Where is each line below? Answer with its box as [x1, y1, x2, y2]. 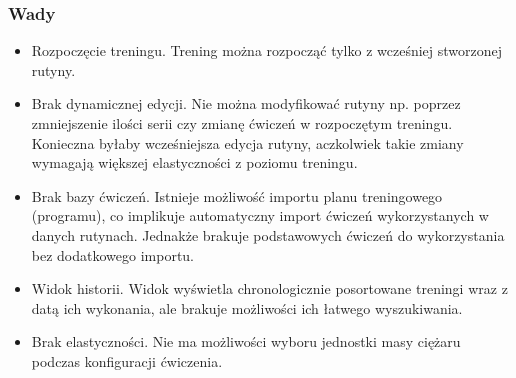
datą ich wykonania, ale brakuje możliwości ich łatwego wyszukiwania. [31, 297, 463, 318]
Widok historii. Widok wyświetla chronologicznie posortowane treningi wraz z [31, 278, 508, 299]
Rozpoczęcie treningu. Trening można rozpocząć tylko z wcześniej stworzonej [31, 40, 503, 61]
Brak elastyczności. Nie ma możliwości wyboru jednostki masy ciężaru [31, 331, 461, 352]
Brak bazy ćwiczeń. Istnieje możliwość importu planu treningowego [31, 185, 443, 206]
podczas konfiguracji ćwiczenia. [31, 350, 223, 371]
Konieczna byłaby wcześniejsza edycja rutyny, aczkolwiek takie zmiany [31, 132, 464, 153]
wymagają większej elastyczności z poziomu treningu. [31, 152, 358, 173]
